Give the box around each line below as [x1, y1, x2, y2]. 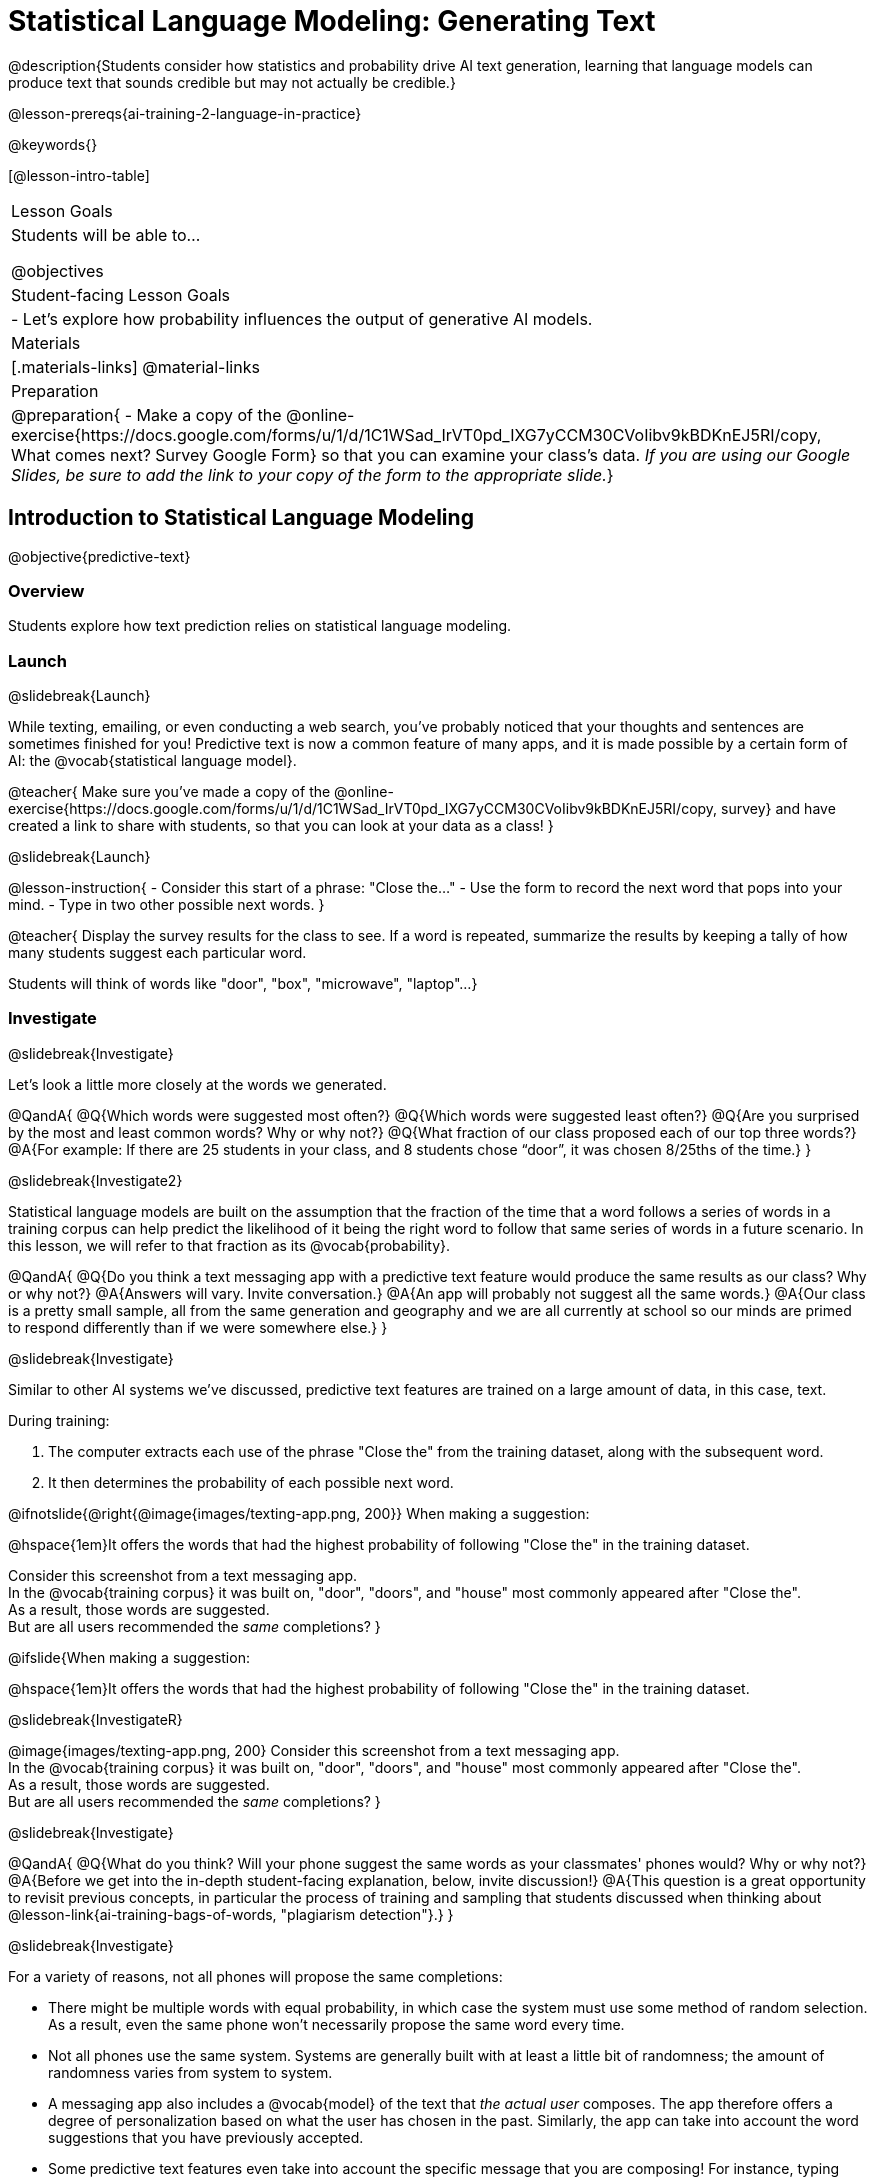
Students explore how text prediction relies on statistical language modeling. [8, 617, 512, 635]
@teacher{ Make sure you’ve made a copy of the [8, 783, 331, 801]
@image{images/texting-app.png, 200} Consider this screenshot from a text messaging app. [8, 1741, 620, 1759]
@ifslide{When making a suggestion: [8, 1648, 250, 1666]
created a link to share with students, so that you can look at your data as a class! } [8, 817, 554, 835]
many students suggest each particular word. [8, 944, 307, 962]
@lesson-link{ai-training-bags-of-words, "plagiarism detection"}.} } [8, 1905, 454, 1923]
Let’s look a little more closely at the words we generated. [8, 1075, 387, 1093]
